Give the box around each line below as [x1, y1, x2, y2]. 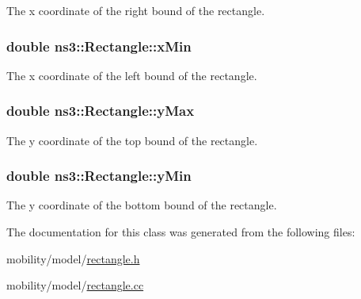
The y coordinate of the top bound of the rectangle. [6, 132, 258, 148]
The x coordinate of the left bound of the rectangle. [6, 67, 257, 83]
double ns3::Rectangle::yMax [6, 101, 195, 121]
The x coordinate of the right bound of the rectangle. [6, 2, 265, 18]
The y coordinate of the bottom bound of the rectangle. [6, 197, 277, 213]
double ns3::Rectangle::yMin [6, 166, 192, 186]
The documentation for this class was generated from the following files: [6, 224, 355, 240]
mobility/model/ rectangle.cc [6, 277, 144, 293]
